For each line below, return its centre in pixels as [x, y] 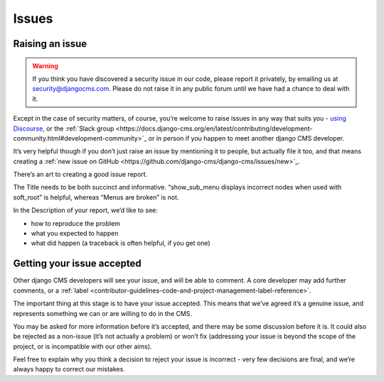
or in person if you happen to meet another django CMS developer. [246, 138]
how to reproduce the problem [76, 223]
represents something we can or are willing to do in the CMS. [102, 313]
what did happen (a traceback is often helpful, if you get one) [121, 243]
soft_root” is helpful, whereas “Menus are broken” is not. [96, 197]
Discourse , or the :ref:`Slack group [64, 129]
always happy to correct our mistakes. [69, 369]
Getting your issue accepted [77, 264]
